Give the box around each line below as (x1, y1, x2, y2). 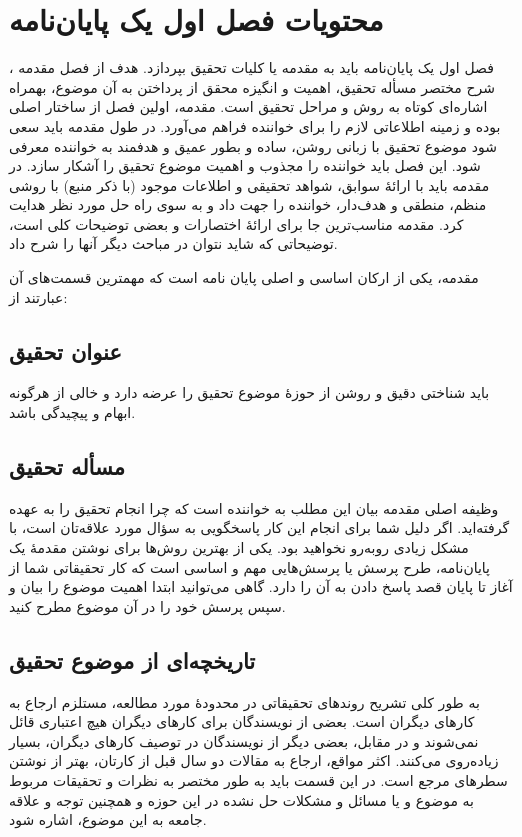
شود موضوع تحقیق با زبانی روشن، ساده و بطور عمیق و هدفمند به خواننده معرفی (9, 135, 497, 156)
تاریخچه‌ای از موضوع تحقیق (9, 644, 256, 675)
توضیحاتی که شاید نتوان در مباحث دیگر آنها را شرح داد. (9, 233, 338, 254)
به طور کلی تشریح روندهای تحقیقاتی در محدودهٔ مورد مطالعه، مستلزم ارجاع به (9, 691, 480, 712)
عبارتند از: (9, 286, 68, 307)
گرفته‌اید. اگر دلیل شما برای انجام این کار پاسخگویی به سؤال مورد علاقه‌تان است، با (9, 517, 510, 538)
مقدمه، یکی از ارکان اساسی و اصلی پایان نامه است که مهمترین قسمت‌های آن (9, 267, 479, 288)
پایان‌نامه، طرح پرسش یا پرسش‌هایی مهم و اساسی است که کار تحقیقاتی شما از (9, 556, 491, 577)
